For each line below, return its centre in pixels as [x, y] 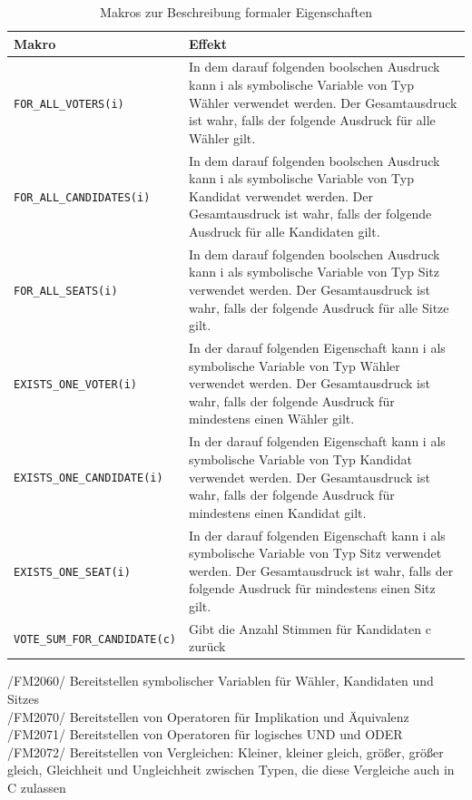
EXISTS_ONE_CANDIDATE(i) [88, 478]
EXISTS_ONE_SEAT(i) [72, 572]
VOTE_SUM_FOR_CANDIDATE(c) [95, 639]
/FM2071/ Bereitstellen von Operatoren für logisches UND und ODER [205, 734]
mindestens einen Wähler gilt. [271, 419]
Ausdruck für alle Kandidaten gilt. [284, 232]
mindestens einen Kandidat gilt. [277, 512]
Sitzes [24, 699]
